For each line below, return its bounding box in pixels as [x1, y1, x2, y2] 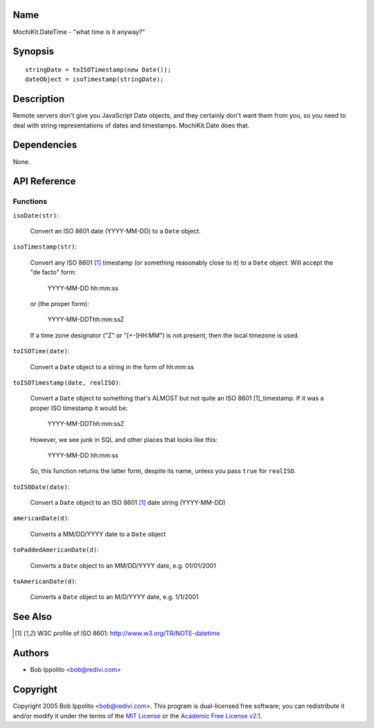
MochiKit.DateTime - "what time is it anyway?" [12, 28, 145, 36]
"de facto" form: [30, 268, 76, 276]
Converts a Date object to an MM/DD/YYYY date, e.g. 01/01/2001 [30, 561, 216, 569]
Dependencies [12, 139, 78, 151]
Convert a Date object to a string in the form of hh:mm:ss [30, 362, 194, 371]
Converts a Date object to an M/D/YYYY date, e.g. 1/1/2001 [30, 593, 199, 601]
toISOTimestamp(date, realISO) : [12, 378, 121, 387]
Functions [12, 197, 48, 206]
